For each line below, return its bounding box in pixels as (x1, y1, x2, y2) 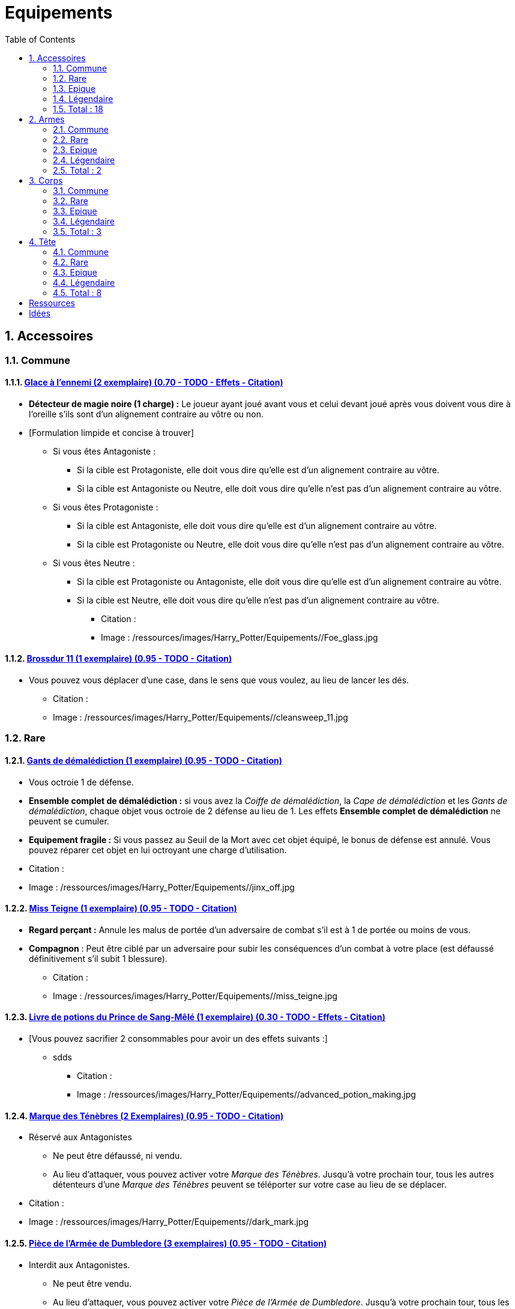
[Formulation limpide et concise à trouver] (29, 427, 194, 438)
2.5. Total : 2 (53, 165, 101, 175)
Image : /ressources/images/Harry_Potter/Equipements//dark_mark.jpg (29, 1217, 309, 1227)
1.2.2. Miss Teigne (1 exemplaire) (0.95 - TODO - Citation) (5, 903, 237, 914)
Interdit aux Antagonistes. (29, 1259, 130, 1270)
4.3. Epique (53, 267, 97, 277)
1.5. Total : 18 (53, 103, 103, 114)
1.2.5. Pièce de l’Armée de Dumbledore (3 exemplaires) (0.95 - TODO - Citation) (5, 1238, 327, 1248)
